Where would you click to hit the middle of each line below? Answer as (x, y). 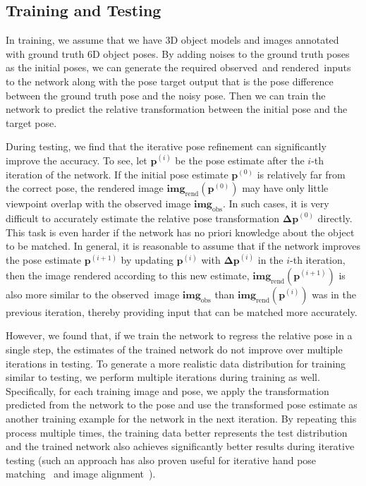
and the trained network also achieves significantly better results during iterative (180, 446)
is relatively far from (301, 174)
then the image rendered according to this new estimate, (128, 275)
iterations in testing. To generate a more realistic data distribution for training (176, 363)
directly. (335, 218)
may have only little (285, 188)
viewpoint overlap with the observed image (98, 203)
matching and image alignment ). (81, 474)
